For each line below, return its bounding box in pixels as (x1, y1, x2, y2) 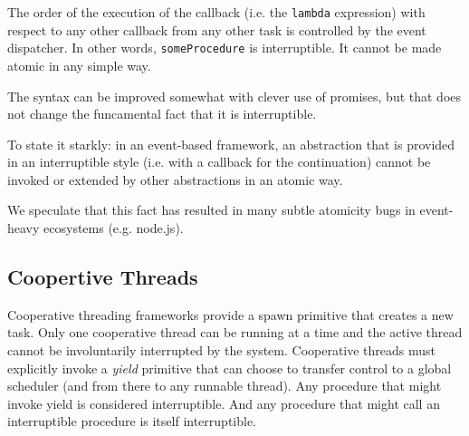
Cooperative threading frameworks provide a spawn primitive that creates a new (7, 305, 454, 324)
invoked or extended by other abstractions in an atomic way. (7, 170, 343, 189)
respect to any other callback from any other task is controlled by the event (7, 20, 426, 39)
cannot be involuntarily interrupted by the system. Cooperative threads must (7, 341, 436, 360)
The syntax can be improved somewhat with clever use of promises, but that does (7, 86, 462, 105)
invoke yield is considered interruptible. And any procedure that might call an (7, 393, 440, 412)
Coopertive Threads (7, 263, 198, 291)
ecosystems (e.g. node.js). (43, 218, 184, 237)
